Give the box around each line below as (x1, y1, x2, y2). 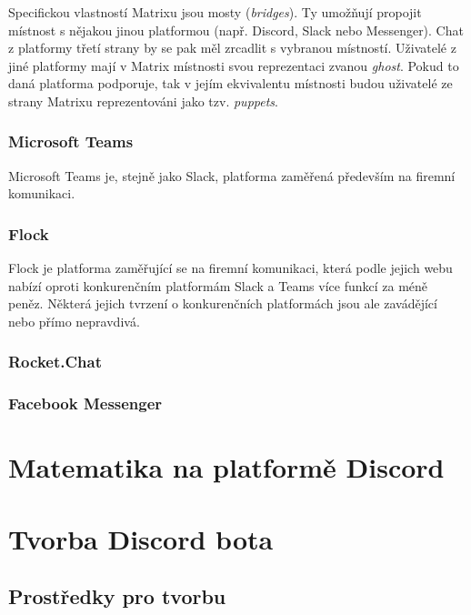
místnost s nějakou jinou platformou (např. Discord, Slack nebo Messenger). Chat (8, 20, 464, 39)
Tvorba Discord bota (8, 519, 274, 557)
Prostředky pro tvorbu (8, 582, 226, 610)
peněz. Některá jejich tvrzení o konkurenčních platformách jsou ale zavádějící (8, 294, 437, 313)
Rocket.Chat (8, 350, 102, 373)
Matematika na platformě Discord (8, 449, 445, 486)
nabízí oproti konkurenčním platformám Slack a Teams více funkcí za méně (8, 276, 428, 295)
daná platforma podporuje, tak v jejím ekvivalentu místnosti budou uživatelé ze (8, 74, 453, 93)
